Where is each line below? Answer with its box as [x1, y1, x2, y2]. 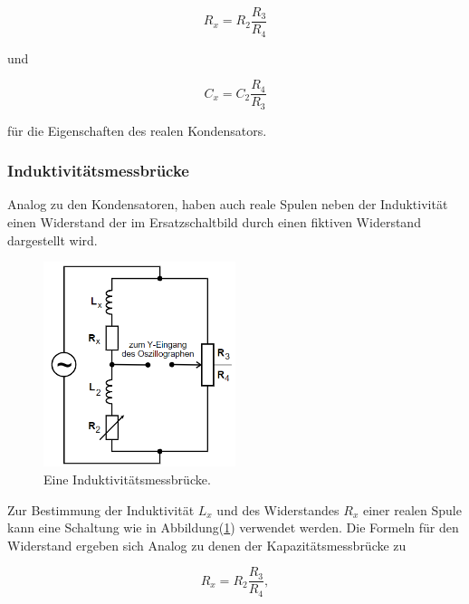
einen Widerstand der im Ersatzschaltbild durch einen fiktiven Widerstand [7, 213, 421, 232]
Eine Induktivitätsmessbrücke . [43, 469, 211, 488]
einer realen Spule [362, 500, 462, 519]
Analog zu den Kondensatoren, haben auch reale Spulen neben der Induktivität [7, 195, 448, 214]
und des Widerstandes [216, 500, 340, 519]
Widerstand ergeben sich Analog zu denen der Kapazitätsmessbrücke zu [7, 535, 407, 554]
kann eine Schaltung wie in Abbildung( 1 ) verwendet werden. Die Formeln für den [7, 518, 459, 537]
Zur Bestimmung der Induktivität [7, 500, 195, 519]
